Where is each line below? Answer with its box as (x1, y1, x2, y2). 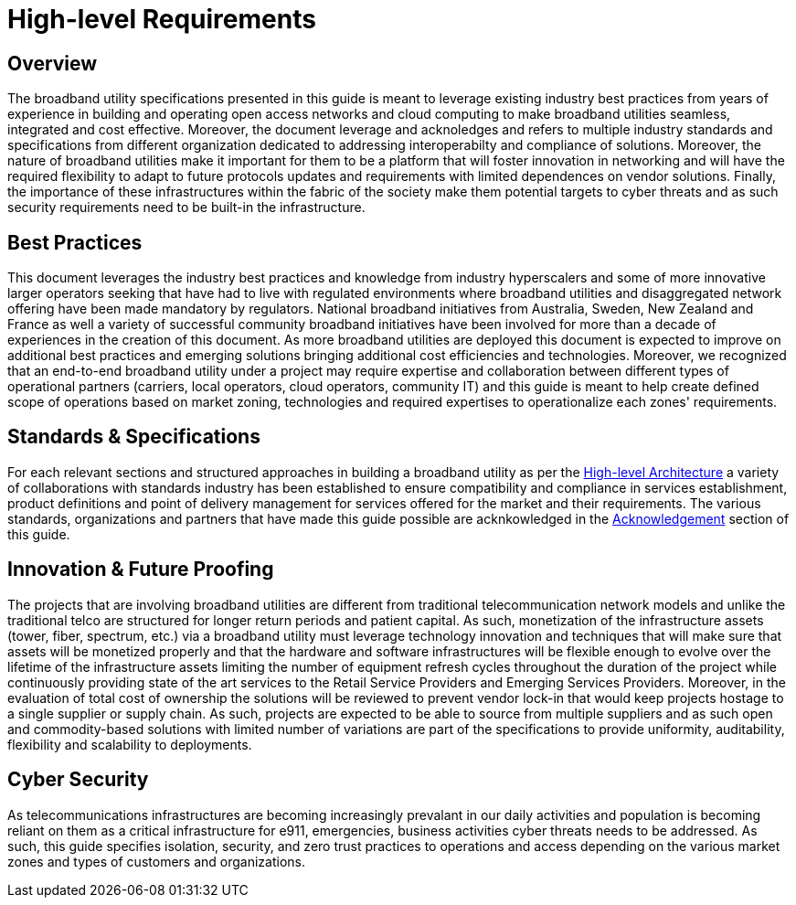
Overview (7, 51, 98, 75)
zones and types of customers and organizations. (7, 853, 305, 869)
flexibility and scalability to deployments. (7, 736, 252, 752)
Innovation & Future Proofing (7, 558, 274, 581)
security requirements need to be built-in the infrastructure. (7, 199, 366, 216)
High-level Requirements (7, 4, 316, 35)
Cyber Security (7, 768, 149, 792)
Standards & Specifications (7, 425, 260, 449)
